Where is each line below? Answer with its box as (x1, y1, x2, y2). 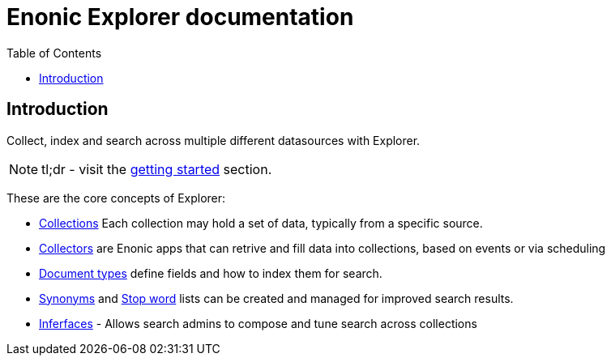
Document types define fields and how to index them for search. (39, 266, 382, 280)
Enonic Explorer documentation (6, 3, 354, 31)
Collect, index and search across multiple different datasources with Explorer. (6, 133, 421, 147)
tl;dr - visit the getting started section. (41, 160, 272, 177)
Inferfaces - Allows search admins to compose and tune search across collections (39, 316, 477, 330)
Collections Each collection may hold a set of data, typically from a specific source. (39, 215, 483, 230)
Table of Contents (6, 45, 102, 60)
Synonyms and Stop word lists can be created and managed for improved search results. (39, 291, 514, 305)
